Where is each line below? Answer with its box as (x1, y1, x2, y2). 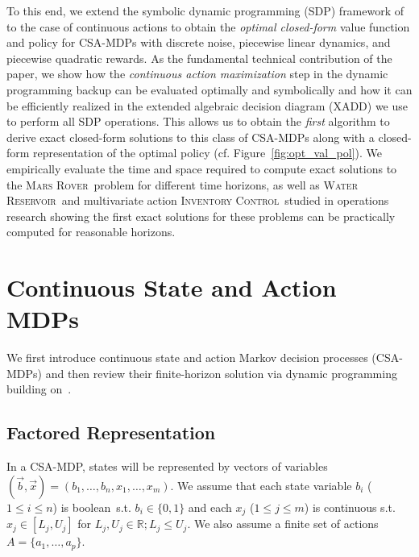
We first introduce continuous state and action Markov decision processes (6, 349, 368, 366)
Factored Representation (6, 420, 216, 445)
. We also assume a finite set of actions (187, 515, 379, 532)
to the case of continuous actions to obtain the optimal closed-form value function (6, 18, 410, 35)
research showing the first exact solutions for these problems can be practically (6, 207, 396, 224)
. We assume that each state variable (170, 476, 352, 493)
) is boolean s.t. (52, 498, 131, 515)
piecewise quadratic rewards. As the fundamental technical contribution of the (6, 49, 392, 66)
